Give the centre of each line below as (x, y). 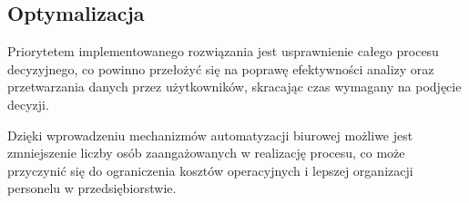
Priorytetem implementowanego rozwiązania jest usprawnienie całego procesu (223, 51)
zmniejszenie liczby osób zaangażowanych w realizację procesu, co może (206, 153)
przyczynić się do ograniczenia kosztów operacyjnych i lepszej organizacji (210, 170)
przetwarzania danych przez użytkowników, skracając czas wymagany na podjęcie (234, 87)
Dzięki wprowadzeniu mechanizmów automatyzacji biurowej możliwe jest (210, 135)
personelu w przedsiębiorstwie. (92, 188)
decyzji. (28, 104)
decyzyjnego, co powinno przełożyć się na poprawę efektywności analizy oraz (221, 68)
